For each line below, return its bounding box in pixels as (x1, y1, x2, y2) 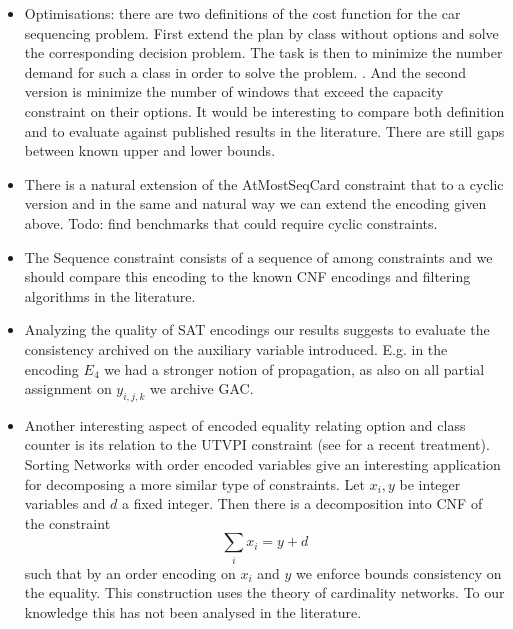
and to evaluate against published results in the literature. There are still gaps (24, 120, 505, 141)
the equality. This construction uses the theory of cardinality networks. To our (24, 582, 505, 603)
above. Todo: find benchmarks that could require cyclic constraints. (24, 212, 438, 233)
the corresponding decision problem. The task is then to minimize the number (24, 42, 503, 63)
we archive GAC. (149, 378, 254, 399)
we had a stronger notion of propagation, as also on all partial (104, 358, 485, 379)
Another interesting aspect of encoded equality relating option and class (24, 414, 466, 435)
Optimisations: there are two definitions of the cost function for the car (24, 3, 461, 23)
